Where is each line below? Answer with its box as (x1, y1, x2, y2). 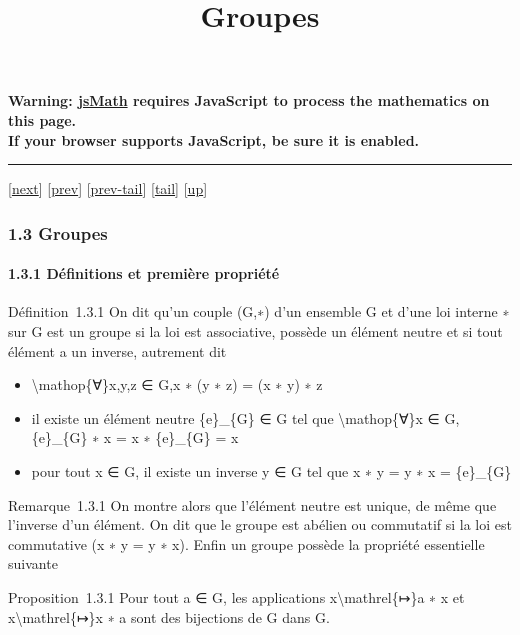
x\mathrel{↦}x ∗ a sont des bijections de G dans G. (8, 606, 330, 627)
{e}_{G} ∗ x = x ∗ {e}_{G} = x (31, 427, 239, 448)
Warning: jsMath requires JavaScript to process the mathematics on (8, 90, 490, 111)
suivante (8, 553, 58, 574)
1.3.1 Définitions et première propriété (8, 263, 280, 284)
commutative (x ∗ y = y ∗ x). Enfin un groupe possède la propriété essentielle (8, 533, 485, 554)
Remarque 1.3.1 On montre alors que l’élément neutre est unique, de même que (8, 494, 497, 515)
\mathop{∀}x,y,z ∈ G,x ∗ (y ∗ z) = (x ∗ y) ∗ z (31, 374, 323, 395)
